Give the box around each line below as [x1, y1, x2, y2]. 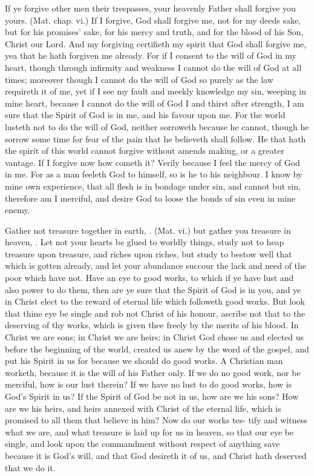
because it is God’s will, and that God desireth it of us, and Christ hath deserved [5, 449, 307, 461]
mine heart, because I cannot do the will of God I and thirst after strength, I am [5, 96, 304, 109]
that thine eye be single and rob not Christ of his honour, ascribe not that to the [5, 306, 306, 319]
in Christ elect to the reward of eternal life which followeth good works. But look [5, 295, 305, 308]
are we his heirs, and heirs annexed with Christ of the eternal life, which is [5, 402, 281, 414]
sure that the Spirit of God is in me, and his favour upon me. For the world [5, 108, 286, 121]
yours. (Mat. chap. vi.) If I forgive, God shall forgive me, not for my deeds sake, [5, 13, 301, 26]
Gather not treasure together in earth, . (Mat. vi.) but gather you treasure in [5, 223, 291, 236]
